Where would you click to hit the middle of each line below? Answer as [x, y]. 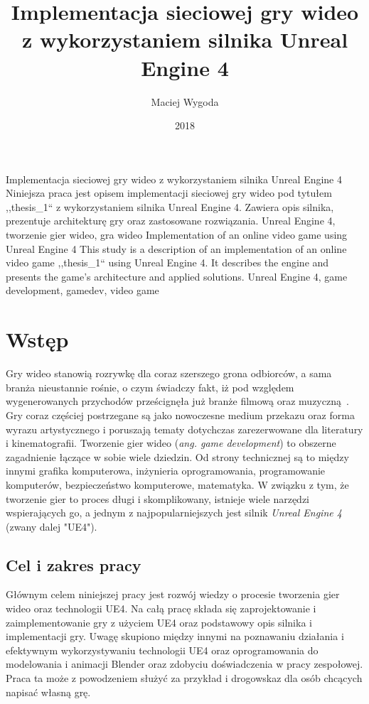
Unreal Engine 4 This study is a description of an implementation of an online [176, 248]
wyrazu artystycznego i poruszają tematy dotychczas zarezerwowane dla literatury [184, 429]
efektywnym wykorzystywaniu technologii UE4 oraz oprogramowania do [162, 650]
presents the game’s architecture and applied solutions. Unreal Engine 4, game [177, 276]
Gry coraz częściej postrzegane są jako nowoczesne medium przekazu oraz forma [180, 415]
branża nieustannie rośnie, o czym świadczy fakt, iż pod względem [150, 387]
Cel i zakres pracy [74, 564]
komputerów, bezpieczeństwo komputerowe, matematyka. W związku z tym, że [177, 484]
